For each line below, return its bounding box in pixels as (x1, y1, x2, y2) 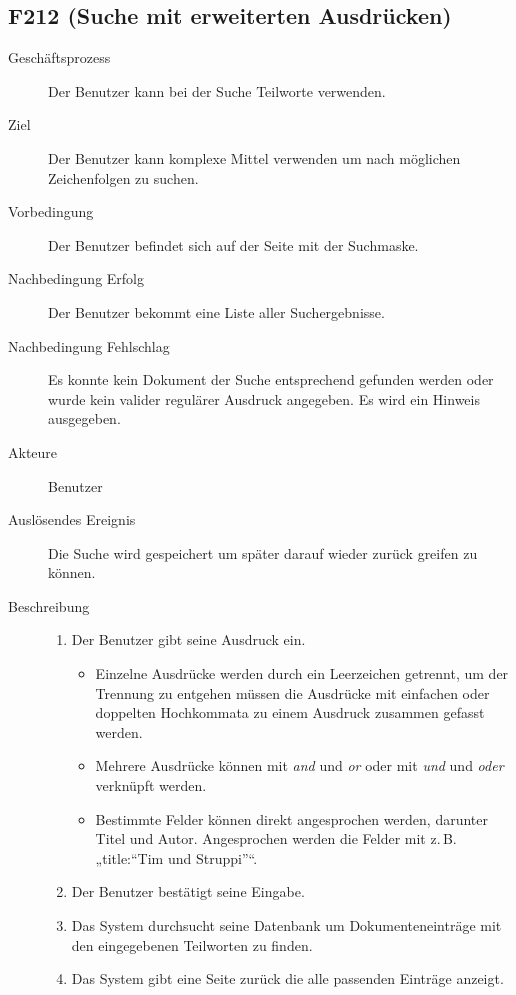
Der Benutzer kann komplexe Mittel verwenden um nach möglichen (48, 147, 461, 168)
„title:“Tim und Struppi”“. (95, 847, 258, 868)
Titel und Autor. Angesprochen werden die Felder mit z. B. (95, 828, 457, 849)
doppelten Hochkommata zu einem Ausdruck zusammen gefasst (95, 702, 485, 723)
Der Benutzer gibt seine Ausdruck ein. (71, 629, 306, 650)
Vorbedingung (8, 201, 94, 222)
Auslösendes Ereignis (8, 509, 136, 530)
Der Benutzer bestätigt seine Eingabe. (71, 881, 305, 902)
